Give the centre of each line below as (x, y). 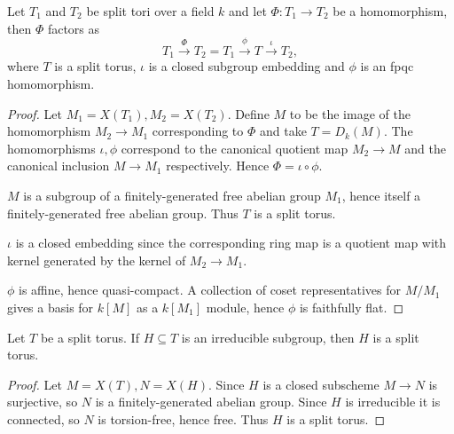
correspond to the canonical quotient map (235, 148)
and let (248, 11)
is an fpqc (387, 66)
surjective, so (43, 402)
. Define (248, 113)
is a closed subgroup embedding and (247, 66)
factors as (74, 28)
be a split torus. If (90, 337)
